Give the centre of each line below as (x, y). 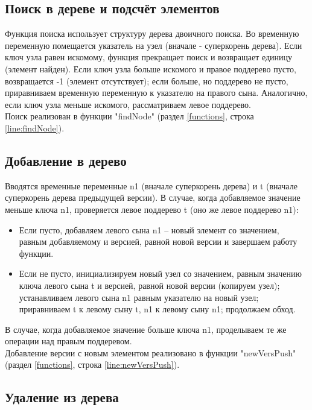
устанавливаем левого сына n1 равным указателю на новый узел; (139, 297)
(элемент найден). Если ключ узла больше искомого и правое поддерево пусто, (151, 68)
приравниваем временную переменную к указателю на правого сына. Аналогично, (156, 93)
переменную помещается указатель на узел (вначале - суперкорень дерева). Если (154, 45)
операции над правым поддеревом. (68, 341)
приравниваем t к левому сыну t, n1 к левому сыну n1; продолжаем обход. (157, 309)
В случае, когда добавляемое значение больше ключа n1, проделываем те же (146, 329)
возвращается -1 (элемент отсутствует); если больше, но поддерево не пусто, (147, 80)
